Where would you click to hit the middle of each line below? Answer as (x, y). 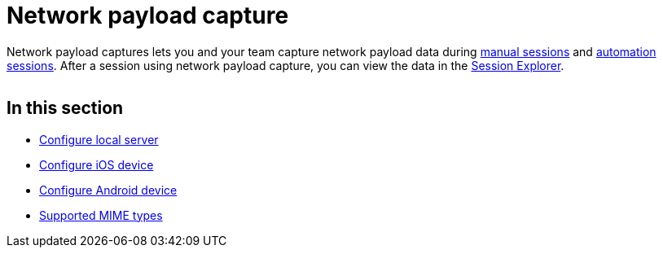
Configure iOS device (97, 164)
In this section (65, 108)
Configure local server (99, 139)
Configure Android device (108, 190)
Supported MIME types (101, 215)
